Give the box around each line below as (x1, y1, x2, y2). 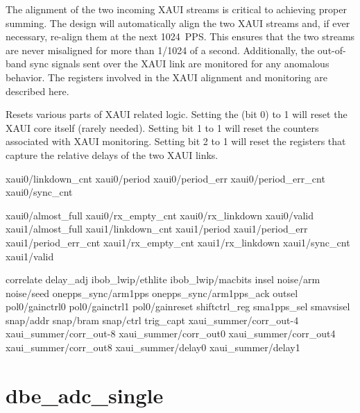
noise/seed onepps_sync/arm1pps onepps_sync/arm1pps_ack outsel (6, 285, 298, 300)
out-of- (317, 42, 346, 57)
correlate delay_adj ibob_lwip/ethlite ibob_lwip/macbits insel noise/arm (6, 272, 320, 287)
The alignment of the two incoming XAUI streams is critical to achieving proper (6, 2, 347, 16)
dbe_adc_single (6, 380, 164, 409)
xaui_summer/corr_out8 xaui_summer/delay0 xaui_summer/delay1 (6, 340, 300, 355)
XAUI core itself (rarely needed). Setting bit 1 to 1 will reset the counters (6, 120, 319, 135)
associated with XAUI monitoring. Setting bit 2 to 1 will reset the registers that (6, 134, 346, 149)
